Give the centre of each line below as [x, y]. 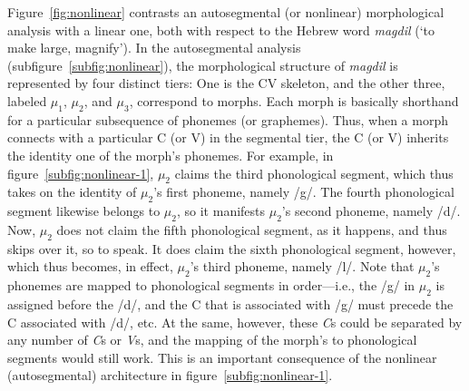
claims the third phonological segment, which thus [314, 173]
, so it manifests [221, 211]
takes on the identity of [72, 192]
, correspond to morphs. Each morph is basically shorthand [294, 100]
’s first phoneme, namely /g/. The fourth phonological [304, 192]
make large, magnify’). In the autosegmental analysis [154, 48]
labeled [27, 100]
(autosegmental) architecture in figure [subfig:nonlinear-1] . [170, 375]
